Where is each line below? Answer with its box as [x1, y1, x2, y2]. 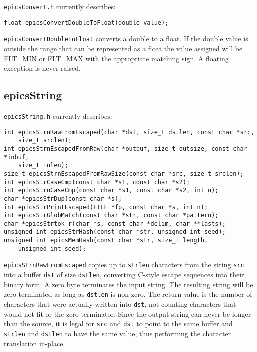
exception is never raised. [4, 63, 81, 73]
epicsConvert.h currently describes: [4, 1, 116, 11]
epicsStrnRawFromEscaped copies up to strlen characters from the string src [4, 259, 244, 270]
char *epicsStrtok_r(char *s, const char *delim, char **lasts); [4, 220, 226, 227]
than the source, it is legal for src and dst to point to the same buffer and [4, 318, 233, 329]
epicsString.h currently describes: [4, 110, 112, 121]
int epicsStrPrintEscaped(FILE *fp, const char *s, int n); [4, 203, 208, 211]
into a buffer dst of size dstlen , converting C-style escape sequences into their [4, 269, 244, 280]
